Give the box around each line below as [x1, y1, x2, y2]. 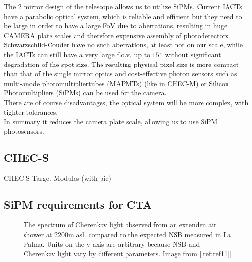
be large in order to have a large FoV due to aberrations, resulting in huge [4, 21, 227, 31]
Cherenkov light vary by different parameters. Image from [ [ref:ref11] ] [24, 248, 231, 259]
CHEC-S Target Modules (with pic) [4, 173, 111, 183]
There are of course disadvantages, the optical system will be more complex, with [4, 97, 249, 107]
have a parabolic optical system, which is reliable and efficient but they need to [4, 11, 242, 21]
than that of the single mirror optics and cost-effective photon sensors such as [4, 68, 237, 79]
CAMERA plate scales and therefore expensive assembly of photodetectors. [4, 30, 230, 40]
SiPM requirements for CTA [4, 196, 152, 212]
